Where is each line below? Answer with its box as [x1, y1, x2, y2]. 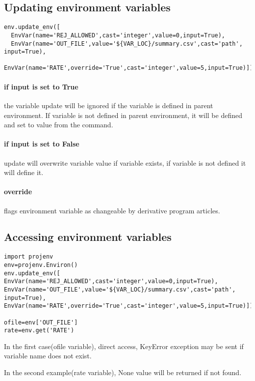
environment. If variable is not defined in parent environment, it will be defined [4, 110, 242, 120]
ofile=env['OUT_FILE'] [4, 319, 78, 326]
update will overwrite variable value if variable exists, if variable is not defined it [4, 157, 246, 168]
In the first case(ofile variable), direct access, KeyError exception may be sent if [4, 341, 244, 351]
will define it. [4, 167, 44, 177]
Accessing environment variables [4, 229, 172, 244]
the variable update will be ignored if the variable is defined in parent [4, 100, 213, 110]
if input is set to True [4, 81, 78, 91]
